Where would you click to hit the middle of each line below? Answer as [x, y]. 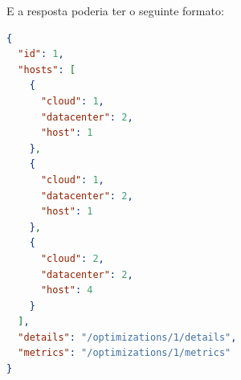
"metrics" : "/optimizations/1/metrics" [125, 353]
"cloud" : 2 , [72, 258]
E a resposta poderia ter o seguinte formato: [115, 10]
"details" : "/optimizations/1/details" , [127, 337]
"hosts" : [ [47, 69]
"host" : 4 [67, 290]
